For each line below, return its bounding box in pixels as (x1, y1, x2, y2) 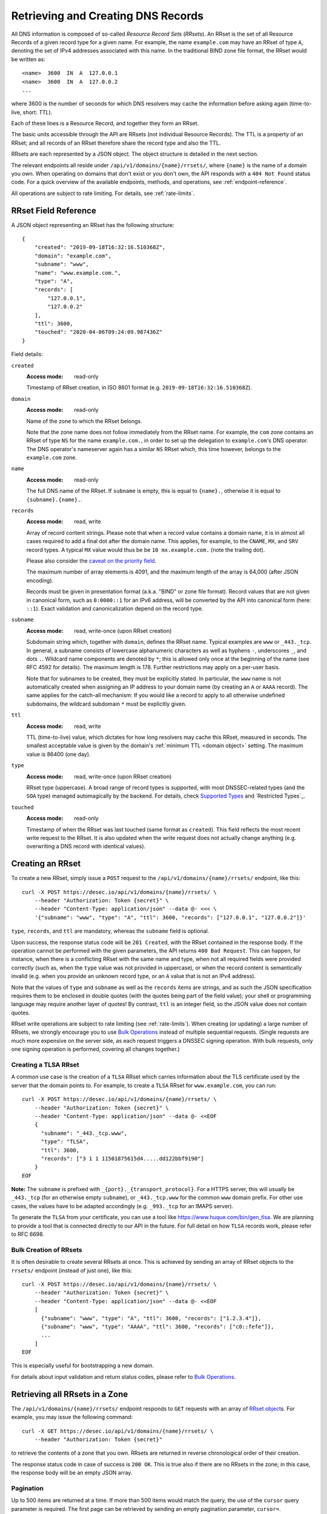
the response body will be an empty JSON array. (11, 1469, 133, 1476)
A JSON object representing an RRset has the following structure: (11, 221, 175, 228)
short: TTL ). (22, 108, 53, 116)
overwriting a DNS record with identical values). (26, 842, 146, 850)
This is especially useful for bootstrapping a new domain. (11, 1362, 154, 1369)
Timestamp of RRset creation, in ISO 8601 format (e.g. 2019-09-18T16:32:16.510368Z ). (26, 384, 253, 391)
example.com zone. (26, 454, 78, 461)
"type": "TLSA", (41, 1139, 90, 1145)
